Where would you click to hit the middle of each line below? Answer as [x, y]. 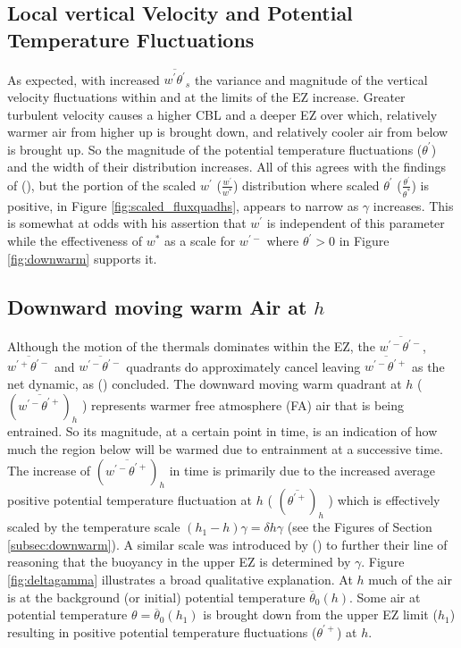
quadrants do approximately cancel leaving [243, 366]
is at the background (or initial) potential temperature [156, 597]
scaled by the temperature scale [94, 527]
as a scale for [200, 241]
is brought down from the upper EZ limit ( [320, 614]
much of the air [410, 579]
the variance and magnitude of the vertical [311, 79]
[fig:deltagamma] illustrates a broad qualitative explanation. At [180, 579]
